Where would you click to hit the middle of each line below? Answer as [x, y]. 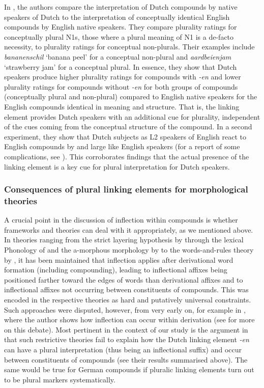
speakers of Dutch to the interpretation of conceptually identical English [117, 17]
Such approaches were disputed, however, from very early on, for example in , [125, 309]
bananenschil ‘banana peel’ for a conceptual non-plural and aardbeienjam [118, 56]
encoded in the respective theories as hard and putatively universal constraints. [128, 299]
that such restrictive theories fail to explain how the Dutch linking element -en [127, 339]
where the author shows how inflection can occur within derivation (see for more [129, 320]
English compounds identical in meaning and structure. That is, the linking [122, 106]
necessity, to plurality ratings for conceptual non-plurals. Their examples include [129, 47]
